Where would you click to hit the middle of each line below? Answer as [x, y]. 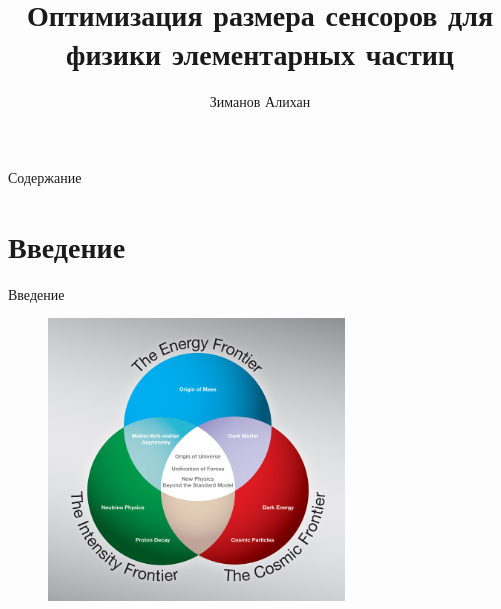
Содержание [45, 176]
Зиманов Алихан [260, 101]
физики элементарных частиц [260, 53]
